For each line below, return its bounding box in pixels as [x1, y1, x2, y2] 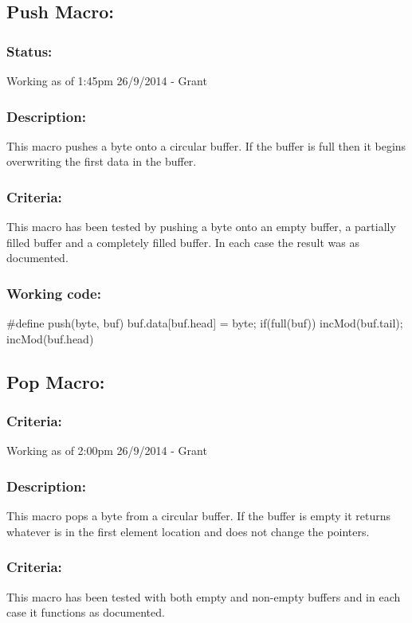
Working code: [6, 283, 101, 303]
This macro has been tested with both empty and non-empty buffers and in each [6, 588, 401, 605]
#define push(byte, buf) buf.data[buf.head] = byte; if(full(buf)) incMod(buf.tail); [6, 315, 403, 331]
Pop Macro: [6, 369, 105, 394]
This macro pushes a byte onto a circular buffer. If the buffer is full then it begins [6, 137, 406, 154]
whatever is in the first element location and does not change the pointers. [6, 523, 370, 539]
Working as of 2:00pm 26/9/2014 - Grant [6, 442, 207, 459]
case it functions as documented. [6, 604, 165, 621]
